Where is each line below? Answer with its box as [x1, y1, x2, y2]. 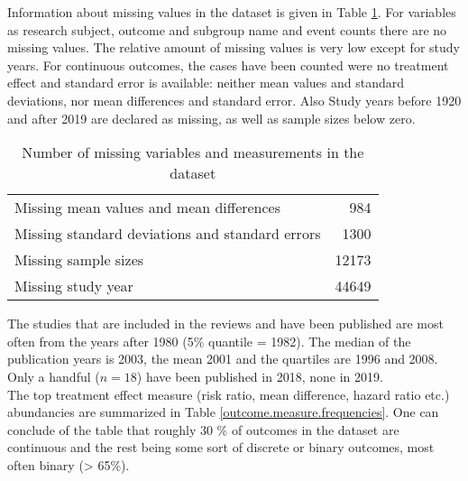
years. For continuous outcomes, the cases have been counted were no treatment [7, 55, 449, 74]
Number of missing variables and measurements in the [22, 142, 364, 163]
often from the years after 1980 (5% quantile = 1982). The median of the [7, 331, 411, 350]
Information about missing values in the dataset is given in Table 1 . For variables [7, 3, 456, 21]
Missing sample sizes [14, 249, 144, 271]
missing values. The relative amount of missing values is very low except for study [7, 38, 460, 57]
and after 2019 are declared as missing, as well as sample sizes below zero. [7, 108, 416, 127]
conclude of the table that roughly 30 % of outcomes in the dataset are [7, 420, 399, 439]
